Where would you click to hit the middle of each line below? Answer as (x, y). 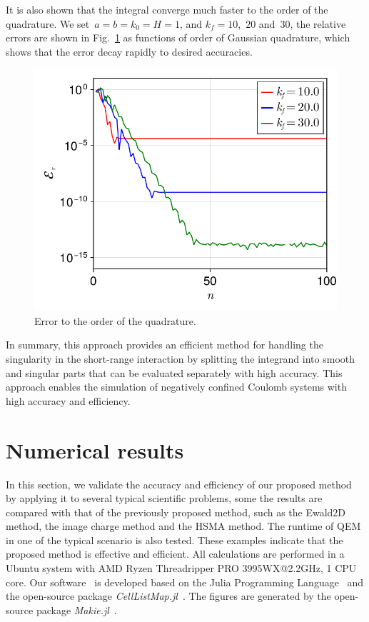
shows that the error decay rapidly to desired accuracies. (129, 51)
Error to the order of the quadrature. (115, 320)
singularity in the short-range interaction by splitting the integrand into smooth (181, 359)
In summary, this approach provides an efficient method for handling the (165, 345)
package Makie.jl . (76, 610)
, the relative (318, 23)
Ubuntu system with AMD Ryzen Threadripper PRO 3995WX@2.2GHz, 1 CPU (181, 568)
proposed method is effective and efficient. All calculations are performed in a (175, 554)
